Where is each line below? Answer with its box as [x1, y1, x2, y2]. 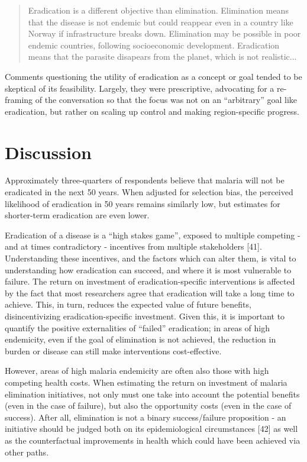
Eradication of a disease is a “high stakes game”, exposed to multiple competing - [5, 228, 300, 241]
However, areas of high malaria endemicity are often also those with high [5, 364, 269, 377]
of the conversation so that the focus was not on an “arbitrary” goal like [35, 93, 298, 106]
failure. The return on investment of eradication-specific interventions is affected [5, 275, 295, 287]
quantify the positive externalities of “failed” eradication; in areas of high [5, 321, 270, 334]
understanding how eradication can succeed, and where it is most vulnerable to [5, 263, 292, 276]
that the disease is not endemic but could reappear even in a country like [28, 15, 293, 28]
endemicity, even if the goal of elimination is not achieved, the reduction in [5, 333, 276, 345]
